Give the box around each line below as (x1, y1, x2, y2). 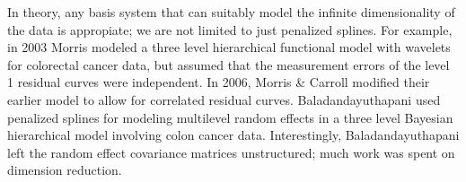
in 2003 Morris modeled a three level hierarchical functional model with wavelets (7, 38, 451, 56)
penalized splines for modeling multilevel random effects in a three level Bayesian (7, 108, 453, 126)
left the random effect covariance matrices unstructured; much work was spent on (7, 143, 455, 161)
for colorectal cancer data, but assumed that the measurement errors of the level (7, 55, 450, 74)
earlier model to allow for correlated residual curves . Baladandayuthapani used (7, 90, 441, 108)
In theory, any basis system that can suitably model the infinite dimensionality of (7, 3, 455, 21)
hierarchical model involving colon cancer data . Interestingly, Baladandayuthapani (7, 126, 460, 144)
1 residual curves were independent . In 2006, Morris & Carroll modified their (7, 73, 430, 91)
